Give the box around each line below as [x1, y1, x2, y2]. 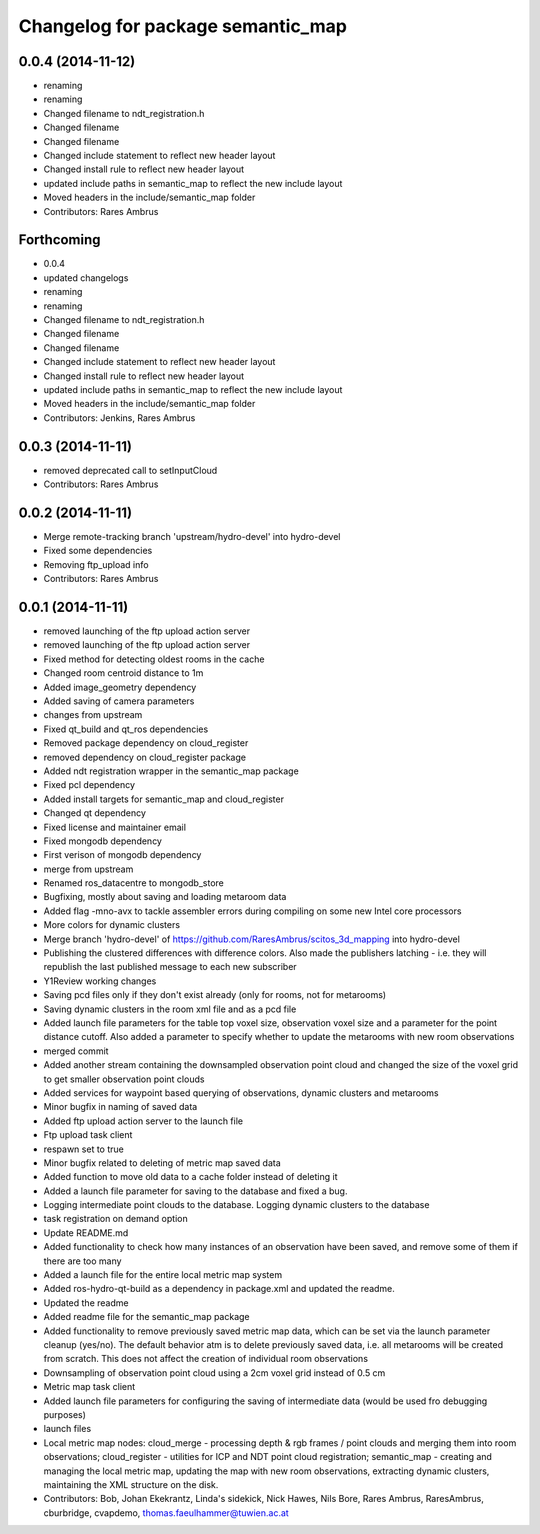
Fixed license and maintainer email [43, 821, 187, 833]
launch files [43, 1423, 92, 1435]
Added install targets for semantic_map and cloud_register [43, 793, 285, 805]
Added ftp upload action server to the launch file [43, 1115, 244, 1127]
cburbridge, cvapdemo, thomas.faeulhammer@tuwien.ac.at [43, 1506, 289, 1519]
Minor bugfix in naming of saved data [43, 1101, 198, 1113]
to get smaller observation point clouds [43, 1073, 205, 1085]
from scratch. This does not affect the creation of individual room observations [43, 1353, 369, 1365]
